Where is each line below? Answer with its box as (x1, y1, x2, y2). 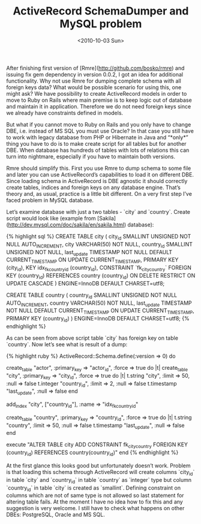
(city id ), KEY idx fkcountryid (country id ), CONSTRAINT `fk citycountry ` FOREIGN (6, 264, 192, 272)
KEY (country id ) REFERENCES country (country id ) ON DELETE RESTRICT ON (6, 272, 196, 281)
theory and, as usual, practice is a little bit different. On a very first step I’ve (6, 190, 192, 197)
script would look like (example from (6, 214, 96, 222)
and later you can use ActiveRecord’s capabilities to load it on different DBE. (6, 170, 194, 178)
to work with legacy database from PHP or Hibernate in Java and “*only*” (6, 134, 188, 141)
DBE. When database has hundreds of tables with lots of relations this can (6, 146, 190, 154)
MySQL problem (59, 17, 142, 31)
